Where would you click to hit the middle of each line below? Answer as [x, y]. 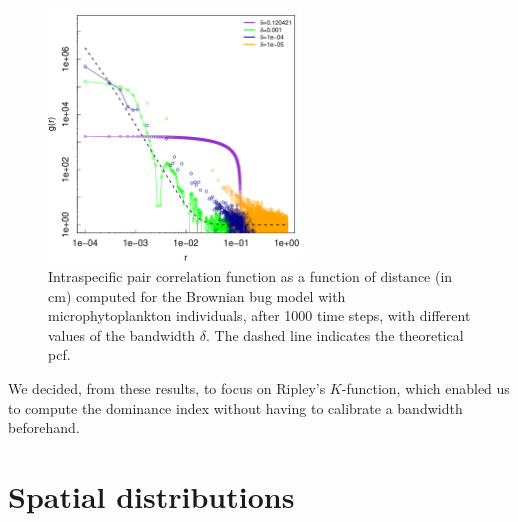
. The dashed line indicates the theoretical [334, 334]
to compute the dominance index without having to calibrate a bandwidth [235, 407]
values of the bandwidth [122, 334]
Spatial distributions [151, 495]
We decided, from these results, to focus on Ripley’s [167, 387]
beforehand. [44, 427]
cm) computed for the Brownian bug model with [197, 295]
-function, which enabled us [425, 387]
